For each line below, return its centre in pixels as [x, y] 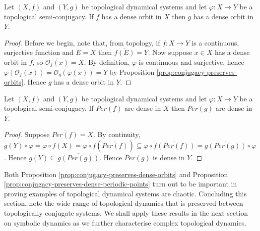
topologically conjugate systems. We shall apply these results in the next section [126, 212]
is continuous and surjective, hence [192, 62]
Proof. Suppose [27, 134]
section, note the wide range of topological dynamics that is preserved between [124, 203]
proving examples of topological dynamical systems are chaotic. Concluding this [125, 193]
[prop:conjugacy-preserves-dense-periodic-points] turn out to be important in [121, 184]
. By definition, [107, 62]
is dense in [169, 157]
